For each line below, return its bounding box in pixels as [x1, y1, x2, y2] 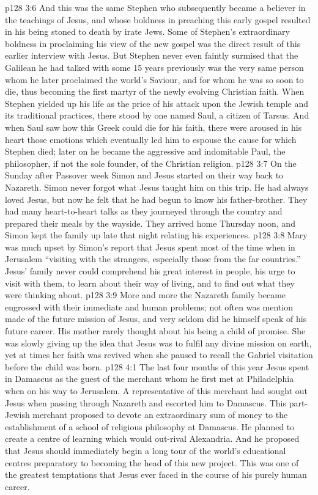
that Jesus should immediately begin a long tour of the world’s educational [5, 444, 286, 457]
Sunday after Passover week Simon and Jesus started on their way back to [5, 169, 284, 182]
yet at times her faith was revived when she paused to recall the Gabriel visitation [5, 348, 313, 361]
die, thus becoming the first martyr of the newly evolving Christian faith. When [5, 85, 305, 98]
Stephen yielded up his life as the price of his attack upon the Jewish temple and [5, 97, 308, 109]
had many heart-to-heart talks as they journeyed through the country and [5, 205, 283, 218]
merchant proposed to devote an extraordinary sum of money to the [32, 408, 288, 421]
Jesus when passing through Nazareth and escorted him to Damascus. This [5, 396, 286, 409]
